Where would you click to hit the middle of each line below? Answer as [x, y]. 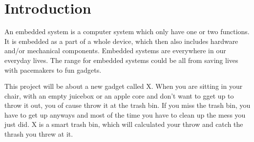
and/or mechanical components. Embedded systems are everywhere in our [115, 51]
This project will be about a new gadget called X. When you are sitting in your [124, 86]
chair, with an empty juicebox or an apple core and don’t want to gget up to [119, 95]
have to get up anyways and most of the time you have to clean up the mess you [125, 114]
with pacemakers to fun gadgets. [53, 70]
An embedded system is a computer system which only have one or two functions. [127, 31]
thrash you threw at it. [39, 134]
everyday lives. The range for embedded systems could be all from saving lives [121, 60]
